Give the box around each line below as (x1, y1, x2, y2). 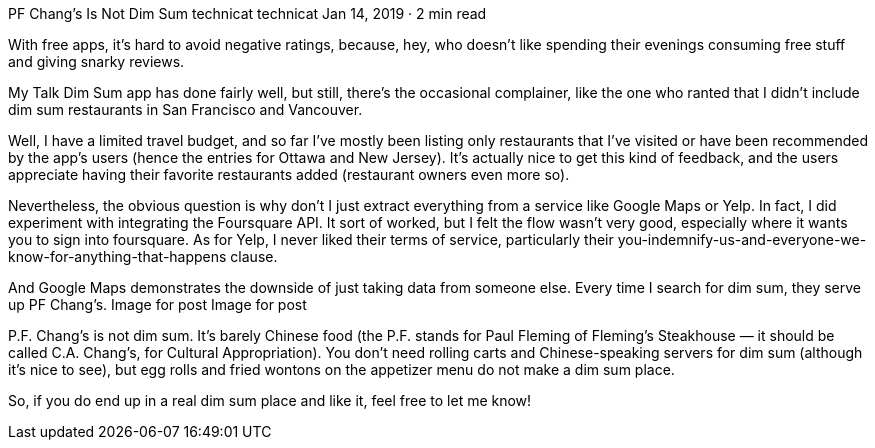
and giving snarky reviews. (8, 53, 185, 70)
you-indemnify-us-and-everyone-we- (617, 231, 867, 248)
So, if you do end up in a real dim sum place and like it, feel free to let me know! (8, 392, 532, 409)
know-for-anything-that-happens (8, 248, 227, 265)
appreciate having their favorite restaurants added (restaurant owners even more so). (8, 166, 570, 183)
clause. (230, 248, 278, 265)
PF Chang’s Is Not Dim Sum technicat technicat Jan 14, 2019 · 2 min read (8, 5, 487, 22)
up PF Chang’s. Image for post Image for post (8, 296, 307, 313)
